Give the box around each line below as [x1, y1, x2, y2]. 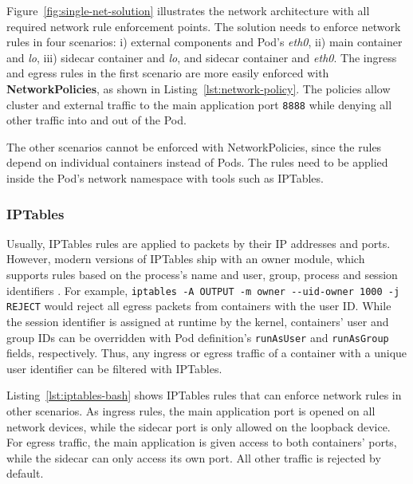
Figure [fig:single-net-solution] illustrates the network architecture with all [6, 2, 370, 18]
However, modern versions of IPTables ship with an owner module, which [6, 250, 365, 267]
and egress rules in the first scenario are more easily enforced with [6, 65, 329, 81]
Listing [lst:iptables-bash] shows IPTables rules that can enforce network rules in [6, 387, 402, 403]
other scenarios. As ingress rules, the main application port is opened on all [6, 402, 376, 419]
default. [6, 465, 44, 482]
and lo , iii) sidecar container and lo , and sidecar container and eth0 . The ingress [6, 49, 397, 65]
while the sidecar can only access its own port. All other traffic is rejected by [6, 449, 381, 466]
